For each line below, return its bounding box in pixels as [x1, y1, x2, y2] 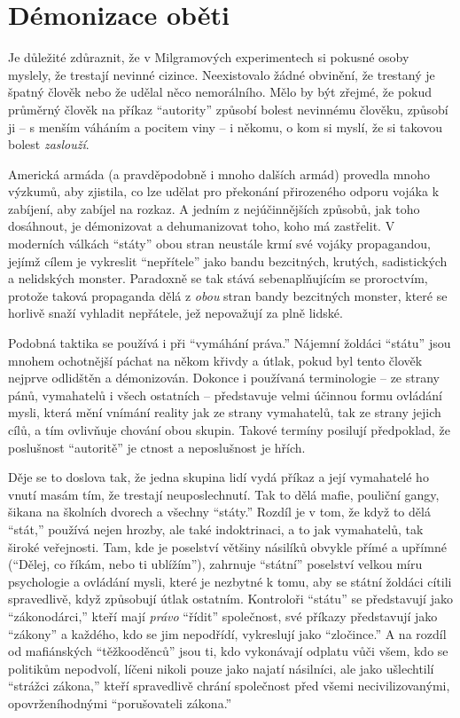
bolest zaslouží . [8, 135, 90, 154]
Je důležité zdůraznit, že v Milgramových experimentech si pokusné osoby [8, 48, 409, 67]
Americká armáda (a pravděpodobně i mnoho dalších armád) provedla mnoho [8, 164, 430, 183]
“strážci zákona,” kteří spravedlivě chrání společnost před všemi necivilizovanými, [8, 676, 450, 695]
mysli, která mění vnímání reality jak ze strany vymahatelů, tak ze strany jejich [8, 403, 441, 422]
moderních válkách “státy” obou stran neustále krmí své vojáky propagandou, [8, 234, 431, 253]
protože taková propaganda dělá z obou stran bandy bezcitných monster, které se [8, 286, 448, 304]
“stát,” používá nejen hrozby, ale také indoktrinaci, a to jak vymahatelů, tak [8, 519, 424, 538]
